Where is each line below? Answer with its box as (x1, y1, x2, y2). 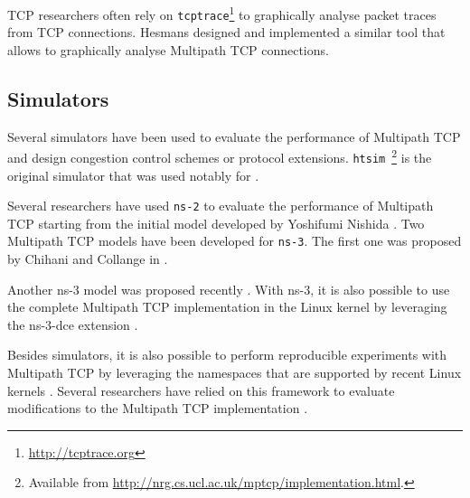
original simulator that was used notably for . (7, 165, 259, 184)
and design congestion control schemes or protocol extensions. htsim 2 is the (7, 146, 432, 166)
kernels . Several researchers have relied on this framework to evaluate (7, 381, 395, 399)
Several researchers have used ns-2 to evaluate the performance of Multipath (7, 196, 434, 215)
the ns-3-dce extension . (7, 315, 138, 334)
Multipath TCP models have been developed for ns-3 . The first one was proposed (7, 231, 462, 250)
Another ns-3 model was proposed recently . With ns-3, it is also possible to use (7, 279, 450, 298)
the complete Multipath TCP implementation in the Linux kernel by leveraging (7, 297, 447, 316)
